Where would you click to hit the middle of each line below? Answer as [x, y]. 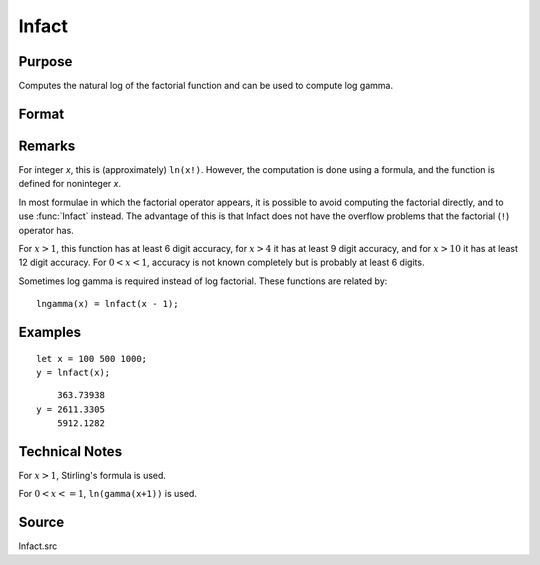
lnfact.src [38, 546]
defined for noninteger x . [70, 184]
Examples [50, 331]
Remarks [47, 145]
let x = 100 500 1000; [92, 358]
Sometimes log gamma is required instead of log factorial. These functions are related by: [203, 281]
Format [41, 113]
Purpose [45, 61]
